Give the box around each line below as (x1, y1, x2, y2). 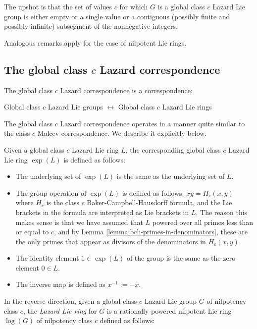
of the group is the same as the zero (126, 253, 236, 263)
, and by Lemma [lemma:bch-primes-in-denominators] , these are (54, 226, 248, 237)
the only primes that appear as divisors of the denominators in (15, 236, 206, 246)
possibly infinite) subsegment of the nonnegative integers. (4, 21, 178, 31)
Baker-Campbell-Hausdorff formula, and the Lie (87, 197, 232, 208)
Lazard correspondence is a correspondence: (60, 85, 193, 95)
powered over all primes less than (152, 217, 254, 227)
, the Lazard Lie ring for (23, 305, 97, 316)
